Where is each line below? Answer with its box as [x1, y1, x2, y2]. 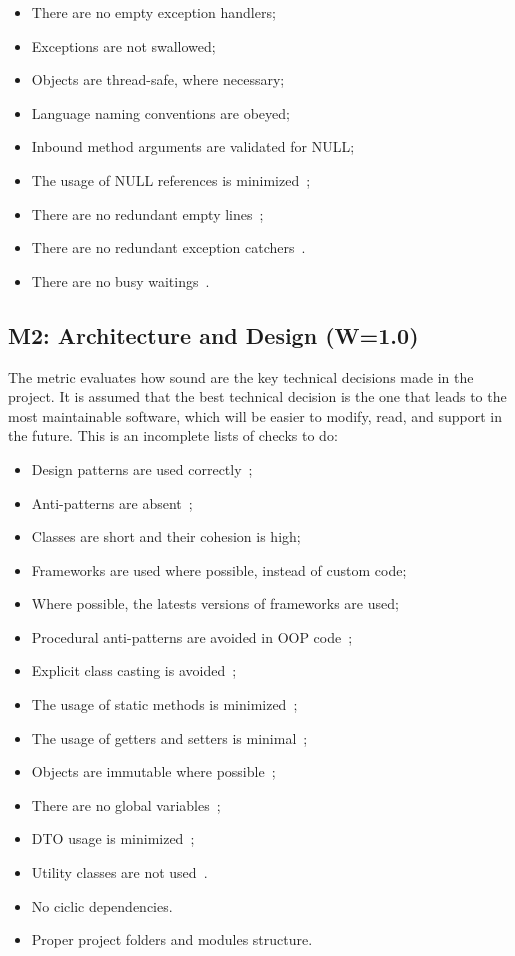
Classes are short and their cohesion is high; [31, 526, 301, 547]
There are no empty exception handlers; [31, 2, 276, 22]
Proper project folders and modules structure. [31, 929, 313, 950]
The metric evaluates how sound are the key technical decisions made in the [8, 366, 474, 387]
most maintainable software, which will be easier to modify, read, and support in [8, 405, 502, 426]
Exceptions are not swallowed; [31, 35, 216, 56]
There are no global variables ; [31, 794, 221, 815]
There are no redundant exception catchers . [31, 237, 306, 258]
